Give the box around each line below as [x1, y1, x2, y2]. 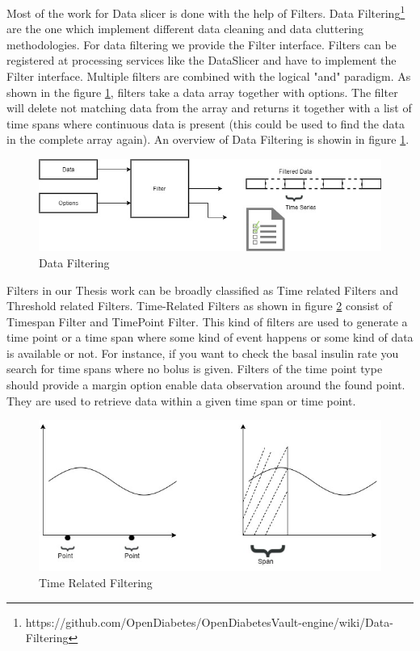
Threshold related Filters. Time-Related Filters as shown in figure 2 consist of [6, 297, 393, 314]
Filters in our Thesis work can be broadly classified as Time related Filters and [6, 281, 398, 298]
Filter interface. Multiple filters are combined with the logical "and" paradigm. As [6, 68, 411, 85]
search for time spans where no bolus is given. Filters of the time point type [6, 360, 383, 377]
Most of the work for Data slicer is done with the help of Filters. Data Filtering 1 [6, 2, 405, 21]
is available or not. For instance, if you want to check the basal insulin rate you [6, 344, 399, 361]
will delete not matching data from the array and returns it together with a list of [6, 99, 412, 116]
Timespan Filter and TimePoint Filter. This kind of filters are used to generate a [6, 313, 408, 330]
